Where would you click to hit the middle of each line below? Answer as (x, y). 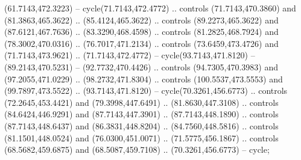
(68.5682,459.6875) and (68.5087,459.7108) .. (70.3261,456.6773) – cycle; (137, 149)
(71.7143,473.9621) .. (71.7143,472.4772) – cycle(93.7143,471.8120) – (130, 55)
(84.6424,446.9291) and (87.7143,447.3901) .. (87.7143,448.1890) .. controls (141, 114)
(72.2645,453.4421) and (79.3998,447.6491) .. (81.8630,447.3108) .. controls (141, 102)
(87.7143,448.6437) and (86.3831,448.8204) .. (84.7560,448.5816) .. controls (141, 125)
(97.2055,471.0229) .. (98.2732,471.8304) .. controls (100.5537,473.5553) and (144, 78)
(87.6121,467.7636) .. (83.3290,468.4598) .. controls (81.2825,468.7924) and (141, 32)
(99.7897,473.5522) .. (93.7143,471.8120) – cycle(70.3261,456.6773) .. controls (146, 91)
